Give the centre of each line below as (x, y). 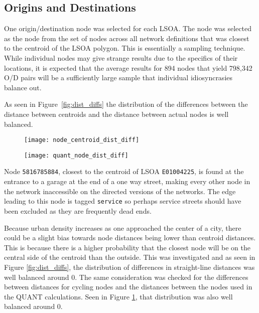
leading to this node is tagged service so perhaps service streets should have (123, 201)
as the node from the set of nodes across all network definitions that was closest (127, 38)
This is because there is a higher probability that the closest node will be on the (127, 247)
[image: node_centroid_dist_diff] (82, 140)
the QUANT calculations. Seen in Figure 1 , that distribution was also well (118, 296)
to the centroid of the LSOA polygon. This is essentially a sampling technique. (125, 48)
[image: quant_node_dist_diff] (76, 155)
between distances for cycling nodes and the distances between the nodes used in (128, 287)
